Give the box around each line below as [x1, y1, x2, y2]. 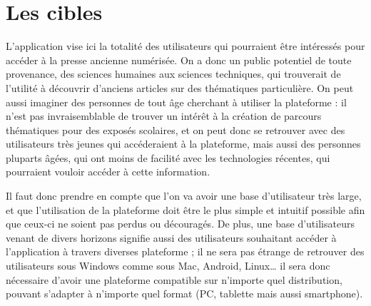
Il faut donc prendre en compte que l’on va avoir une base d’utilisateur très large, [6, 188, 362, 203]
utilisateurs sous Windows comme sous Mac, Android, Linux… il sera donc [6, 258, 330, 273]
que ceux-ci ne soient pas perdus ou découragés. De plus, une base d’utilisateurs [6, 216, 355, 231]
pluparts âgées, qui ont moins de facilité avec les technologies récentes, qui [6, 150, 330, 165]
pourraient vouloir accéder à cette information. [6, 164, 210, 179]
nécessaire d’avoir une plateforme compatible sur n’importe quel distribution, [6, 272, 342, 287]
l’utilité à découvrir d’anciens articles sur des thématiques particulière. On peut [6, 80, 354, 95]
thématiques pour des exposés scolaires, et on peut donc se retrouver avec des [6, 122, 345, 137]
